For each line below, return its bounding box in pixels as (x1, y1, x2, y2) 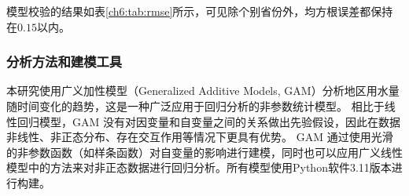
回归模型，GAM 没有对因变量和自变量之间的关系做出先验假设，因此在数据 (17, 113, 400, 129)
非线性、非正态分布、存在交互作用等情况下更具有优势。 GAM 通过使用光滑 (6, 129, 393, 145)
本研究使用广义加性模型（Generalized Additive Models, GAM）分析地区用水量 (6, 82, 400, 99)
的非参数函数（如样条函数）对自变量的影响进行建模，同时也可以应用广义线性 (6, 143, 403, 160)
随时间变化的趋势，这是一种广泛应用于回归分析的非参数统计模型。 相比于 (6, 98, 385, 114)
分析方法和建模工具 (6, 52, 123, 71)
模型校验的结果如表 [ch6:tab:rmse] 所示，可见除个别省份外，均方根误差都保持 (6, 3, 393, 19)
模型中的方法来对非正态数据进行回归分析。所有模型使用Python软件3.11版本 (6, 159, 392, 176)
